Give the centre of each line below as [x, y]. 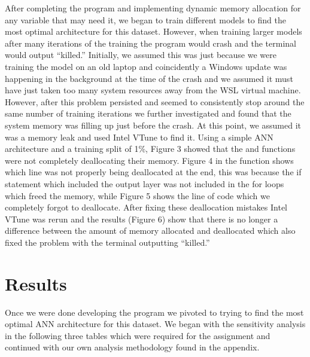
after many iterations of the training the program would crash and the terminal [151, 43]
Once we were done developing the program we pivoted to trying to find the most [154, 312]
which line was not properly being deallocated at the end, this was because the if [153, 172]
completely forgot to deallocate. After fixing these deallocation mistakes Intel [146, 207]
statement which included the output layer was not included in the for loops [145, 183]
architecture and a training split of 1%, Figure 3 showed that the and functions [150, 149]
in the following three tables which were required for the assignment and [138, 335]
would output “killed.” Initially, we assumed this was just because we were [141, 55]
